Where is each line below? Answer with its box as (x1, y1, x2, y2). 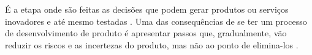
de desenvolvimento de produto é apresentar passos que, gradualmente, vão (5, 27, 287, 39)
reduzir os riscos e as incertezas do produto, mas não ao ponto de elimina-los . (5, 38, 299, 51)
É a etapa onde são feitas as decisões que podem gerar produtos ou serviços (5, 3, 289, 15)
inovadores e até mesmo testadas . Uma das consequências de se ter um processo (5, 15, 307, 27)
